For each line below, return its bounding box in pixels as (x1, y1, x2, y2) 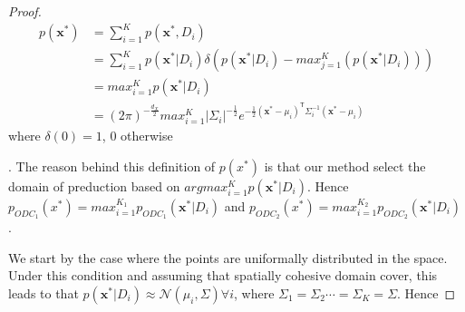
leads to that (8, 284, 79, 303)
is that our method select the (264, 157, 426, 176)
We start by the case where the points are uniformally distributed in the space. (8, 248, 448, 267)
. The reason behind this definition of (8, 157, 216, 176)
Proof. (8, 2, 42, 20)
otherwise (121, 126, 173, 145)
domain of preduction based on (8, 177, 180, 196)
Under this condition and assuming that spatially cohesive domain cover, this (8, 266, 438, 285)
